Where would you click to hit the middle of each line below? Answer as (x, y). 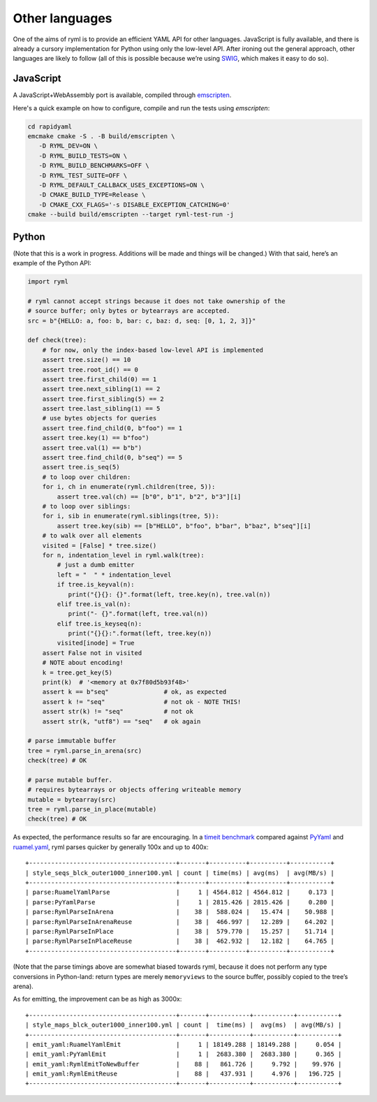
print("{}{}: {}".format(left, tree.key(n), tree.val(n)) (169, 594)
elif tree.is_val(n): (94, 604)
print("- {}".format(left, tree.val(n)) (138, 614)
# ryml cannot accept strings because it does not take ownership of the (156, 301)
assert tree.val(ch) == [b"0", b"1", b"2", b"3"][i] (149, 497)
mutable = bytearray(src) (72, 799)
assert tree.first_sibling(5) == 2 (103, 399)
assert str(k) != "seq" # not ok (118, 712)
